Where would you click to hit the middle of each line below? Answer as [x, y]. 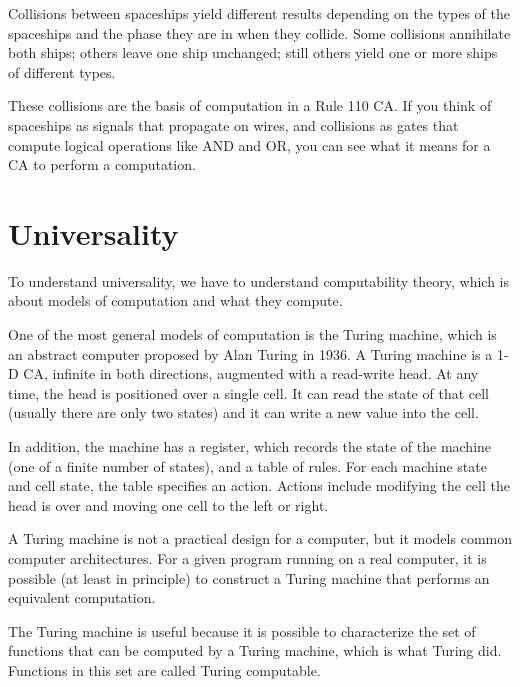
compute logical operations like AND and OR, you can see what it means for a [249, 144]
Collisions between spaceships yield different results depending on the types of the [259, 13]
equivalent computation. [82, 597]
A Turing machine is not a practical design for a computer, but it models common [260, 538]
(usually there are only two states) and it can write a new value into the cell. [243, 412]
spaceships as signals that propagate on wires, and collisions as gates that [233, 124]
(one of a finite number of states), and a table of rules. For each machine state [247, 465]
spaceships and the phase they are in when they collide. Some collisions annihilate [259, 32]
